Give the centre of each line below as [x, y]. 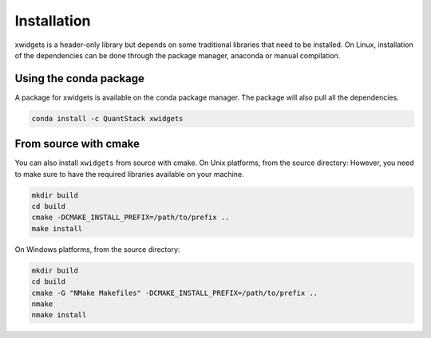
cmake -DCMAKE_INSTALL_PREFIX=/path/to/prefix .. [130, 218]
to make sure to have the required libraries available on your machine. [129, 174]
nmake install [59, 315]
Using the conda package [80, 79]
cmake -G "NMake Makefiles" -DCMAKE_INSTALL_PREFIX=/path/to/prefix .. [175, 293]
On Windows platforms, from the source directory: [97, 249]
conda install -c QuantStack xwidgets [107, 118]
